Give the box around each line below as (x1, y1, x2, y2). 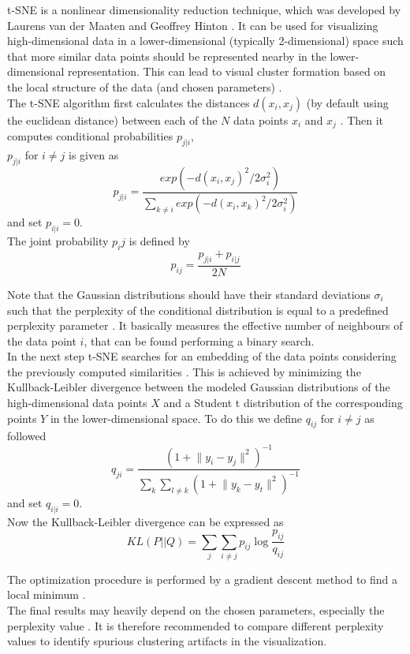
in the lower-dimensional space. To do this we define (50, 409, 303, 426)
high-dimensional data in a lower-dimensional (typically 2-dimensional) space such (7, 32, 404, 49)
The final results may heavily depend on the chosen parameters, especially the (7, 602, 385, 618)
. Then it (340, 111, 384, 128)
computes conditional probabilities (7, 128, 173, 144)
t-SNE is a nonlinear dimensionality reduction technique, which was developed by (7, 2, 401, 17)
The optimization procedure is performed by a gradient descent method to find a (7, 570, 398, 587)
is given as (69, 146, 119, 163)
